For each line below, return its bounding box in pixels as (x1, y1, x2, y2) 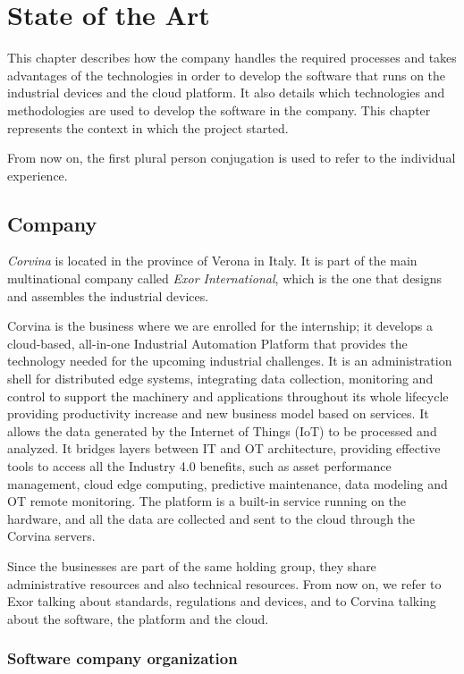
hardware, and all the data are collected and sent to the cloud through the (7, 509, 416, 527)
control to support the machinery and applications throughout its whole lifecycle (7, 386, 449, 405)
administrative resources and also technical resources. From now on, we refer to (7, 574, 442, 593)
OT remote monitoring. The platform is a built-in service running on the (7, 492, 407, 510)
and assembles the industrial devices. (7, 286, 209, 305)
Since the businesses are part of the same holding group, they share (7, 556, 376, 575)
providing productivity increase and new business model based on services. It (7, 404, 429, 423)
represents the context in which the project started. (7, 118, 289, 137)
